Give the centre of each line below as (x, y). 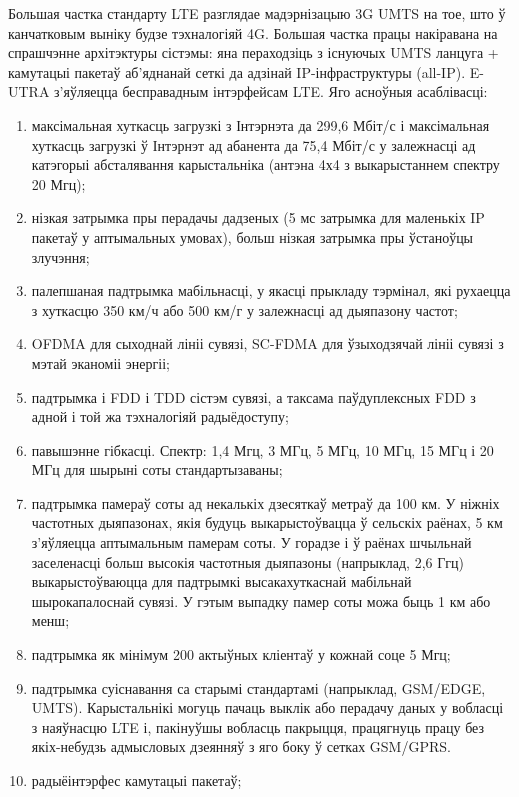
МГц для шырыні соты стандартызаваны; (157, 469)
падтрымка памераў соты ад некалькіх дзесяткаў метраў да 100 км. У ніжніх (265, 502)
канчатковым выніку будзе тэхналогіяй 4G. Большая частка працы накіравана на (253, 32)
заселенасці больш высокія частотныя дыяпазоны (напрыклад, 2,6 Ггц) (247, 561)
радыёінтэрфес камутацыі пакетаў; (136, 780)
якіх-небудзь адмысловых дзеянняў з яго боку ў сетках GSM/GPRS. (241, 746)
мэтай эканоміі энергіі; (100, 362)
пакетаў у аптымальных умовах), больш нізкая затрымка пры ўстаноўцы (252, 236)
